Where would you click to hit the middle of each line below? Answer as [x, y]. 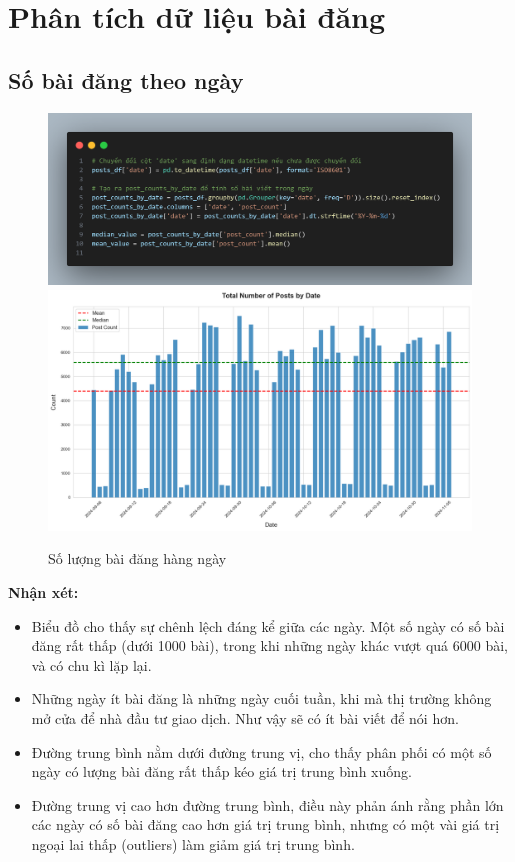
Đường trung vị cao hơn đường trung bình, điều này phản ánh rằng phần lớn [267, 804]
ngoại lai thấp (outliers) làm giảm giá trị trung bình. [193, 843]
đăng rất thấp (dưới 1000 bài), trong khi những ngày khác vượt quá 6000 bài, [269, 645]
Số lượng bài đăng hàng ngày [137, 558]
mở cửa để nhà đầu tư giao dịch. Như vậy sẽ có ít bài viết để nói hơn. [245, 717]
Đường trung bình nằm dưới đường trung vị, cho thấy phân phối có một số [261, 751]
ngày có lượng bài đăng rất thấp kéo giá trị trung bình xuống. [221, 771]
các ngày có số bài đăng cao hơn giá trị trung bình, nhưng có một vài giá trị [265, 824]
